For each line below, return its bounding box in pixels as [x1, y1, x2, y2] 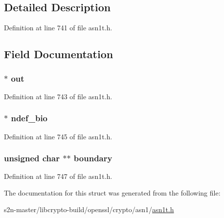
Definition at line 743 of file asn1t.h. [4, 91, 112, 101]
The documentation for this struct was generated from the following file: [4, 188, 221, 198]
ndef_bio [11, 112, 48, 124]
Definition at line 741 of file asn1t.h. [4, 22, 112, 33]
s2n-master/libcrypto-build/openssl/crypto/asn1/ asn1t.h [4, 204, 174, 214]
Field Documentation [4, 46, 113, 62]
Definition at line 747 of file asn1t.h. [4, 171, 112, 181]
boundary [73, 152, 112, 164]
